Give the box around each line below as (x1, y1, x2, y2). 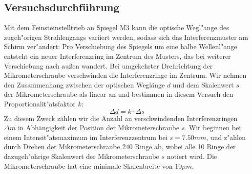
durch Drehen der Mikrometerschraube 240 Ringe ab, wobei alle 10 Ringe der (4, 141, 236, 152)
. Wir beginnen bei (185, 122, 241, 133)
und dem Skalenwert (172, 79, 234, 89)
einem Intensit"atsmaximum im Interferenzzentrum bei (4, 132, 168, 142)
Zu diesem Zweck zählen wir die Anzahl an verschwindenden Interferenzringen (4, 113, 238, 123)
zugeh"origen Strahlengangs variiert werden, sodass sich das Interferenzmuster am (4, 32, 248, 42)
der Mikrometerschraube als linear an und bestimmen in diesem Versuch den (4, 89, 233, 99)
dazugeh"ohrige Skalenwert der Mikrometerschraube (4, 151, 159, 161)
